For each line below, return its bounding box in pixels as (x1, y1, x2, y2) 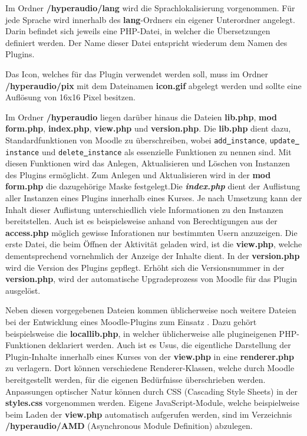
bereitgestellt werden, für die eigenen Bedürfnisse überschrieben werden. (5, 373, 266, 385)
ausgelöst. (5, 284, 41, 296)
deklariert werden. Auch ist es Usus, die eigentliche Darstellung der (48, 339, 291, 351)
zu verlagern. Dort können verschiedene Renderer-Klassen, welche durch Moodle (5, 362, 295, 374)
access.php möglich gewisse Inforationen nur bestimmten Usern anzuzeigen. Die (5, 226, 298, 238)
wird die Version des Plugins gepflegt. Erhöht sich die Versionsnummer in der (5, 261, 285, 273)
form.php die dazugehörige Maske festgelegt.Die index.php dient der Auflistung (5, 180, 301, 192)
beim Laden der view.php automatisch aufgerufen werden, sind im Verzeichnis (5, 408, 292, 420)
